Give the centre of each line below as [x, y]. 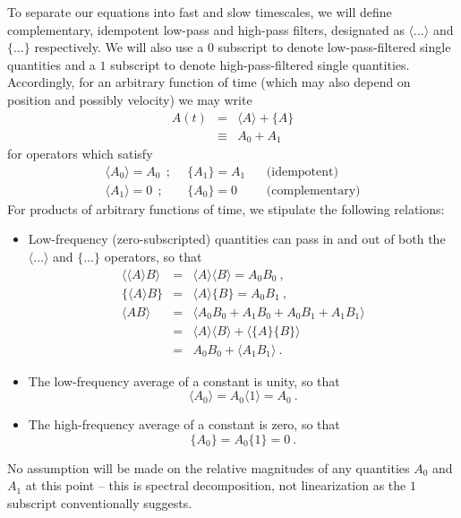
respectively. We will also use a [119, 47]
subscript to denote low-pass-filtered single [334, 47]
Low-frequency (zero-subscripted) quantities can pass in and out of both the [237, 239]
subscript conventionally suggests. [100, 503]
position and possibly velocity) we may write [130, 99]
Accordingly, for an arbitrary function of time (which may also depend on [209, 82]
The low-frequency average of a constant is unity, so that [184, 380]
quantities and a [51, 64]
